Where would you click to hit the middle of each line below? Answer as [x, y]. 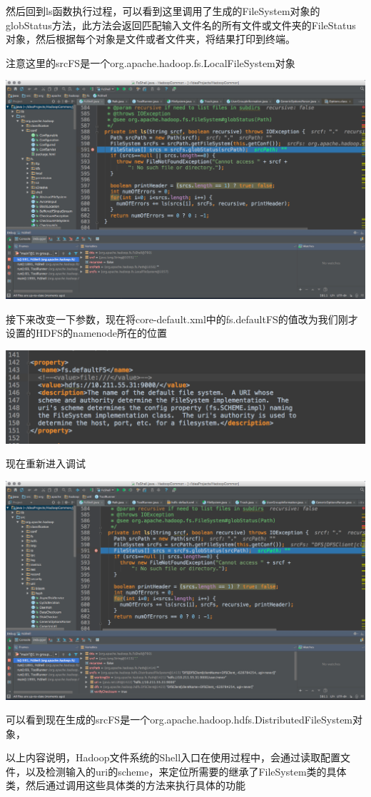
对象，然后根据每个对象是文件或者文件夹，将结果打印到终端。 [151, 39]
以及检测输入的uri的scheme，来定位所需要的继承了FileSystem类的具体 [186, 771]
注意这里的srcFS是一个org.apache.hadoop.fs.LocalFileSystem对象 [151, 62]
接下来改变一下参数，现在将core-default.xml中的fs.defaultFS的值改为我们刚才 [182, 319]
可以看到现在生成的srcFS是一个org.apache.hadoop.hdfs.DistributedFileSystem [179, 720]
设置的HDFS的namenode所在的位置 [86, 333]
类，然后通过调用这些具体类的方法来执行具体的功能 [126, 785]
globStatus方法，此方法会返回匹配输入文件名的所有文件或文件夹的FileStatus [181, 25]
